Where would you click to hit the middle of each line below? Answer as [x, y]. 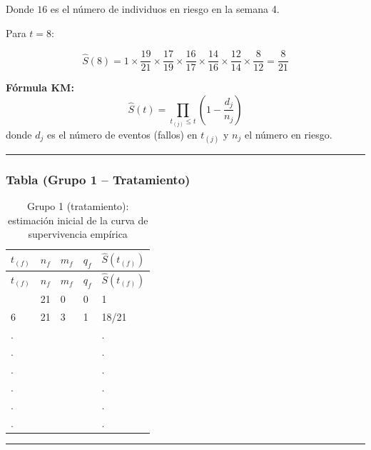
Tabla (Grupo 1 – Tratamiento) [98, 179]
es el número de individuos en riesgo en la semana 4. [165, 9]
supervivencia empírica [78, 234]
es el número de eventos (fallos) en [122, 134]
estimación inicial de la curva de [78, 220]
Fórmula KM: [40, 87]
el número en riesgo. [288, 134]
